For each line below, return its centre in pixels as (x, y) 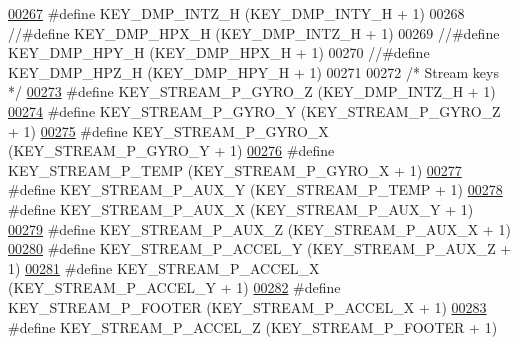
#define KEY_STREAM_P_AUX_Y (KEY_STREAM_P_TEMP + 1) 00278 (255, 189)
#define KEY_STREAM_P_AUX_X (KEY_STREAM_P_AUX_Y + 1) (241, 208)
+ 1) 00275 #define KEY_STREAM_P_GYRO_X (168, 130)
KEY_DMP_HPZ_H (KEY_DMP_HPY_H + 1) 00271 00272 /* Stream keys (253, 71)
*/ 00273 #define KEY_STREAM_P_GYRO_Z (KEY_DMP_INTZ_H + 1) (252, 91)
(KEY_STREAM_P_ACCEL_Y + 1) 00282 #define (174, 287)
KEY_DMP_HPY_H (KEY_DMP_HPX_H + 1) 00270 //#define (219, 52)
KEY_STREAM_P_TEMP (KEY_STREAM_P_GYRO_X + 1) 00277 (235, 169)
